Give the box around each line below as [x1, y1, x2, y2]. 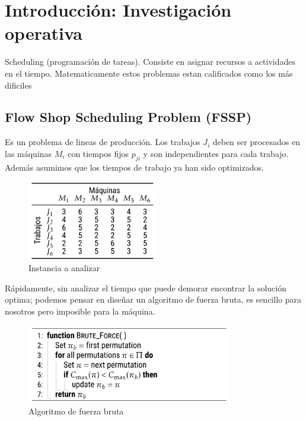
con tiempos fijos [68, 147, 129, 159]
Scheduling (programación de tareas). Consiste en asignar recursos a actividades [5, 55, 295, 68]
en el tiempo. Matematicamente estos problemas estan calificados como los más [5, 67, 293, 79]
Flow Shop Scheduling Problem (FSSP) [5, 108, 252, 126]
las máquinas [5, 147, 52, 159]
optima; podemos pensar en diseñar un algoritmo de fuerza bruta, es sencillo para [5, 293, 301, 306]
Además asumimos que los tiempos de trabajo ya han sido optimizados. [5, 161, 264, 173]
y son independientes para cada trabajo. [143, 147, 289, 159]
